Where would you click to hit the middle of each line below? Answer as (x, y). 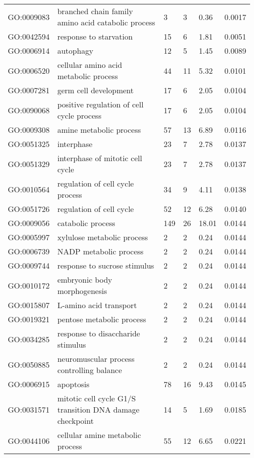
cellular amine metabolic (99, 435)
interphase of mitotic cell (100, 158)
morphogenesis (82, 291)
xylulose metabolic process (103, 237)
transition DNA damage (98, 409)
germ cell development (95, 90)
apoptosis (73, 384)
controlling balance (90, 370)
